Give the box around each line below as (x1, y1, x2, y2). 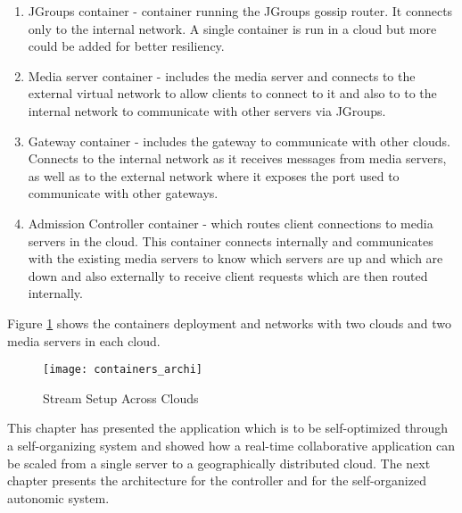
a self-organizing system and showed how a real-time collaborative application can (7, 435, 456, 454)
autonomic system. (7, 488, 110, 507)
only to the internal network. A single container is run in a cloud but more (28, 19, 437, 37)
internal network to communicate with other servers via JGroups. (28, 101, 386, 120)
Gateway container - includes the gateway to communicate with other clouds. (28, 131, 450, 150)
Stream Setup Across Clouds (43, 388, 199, 407)
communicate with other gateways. (28, 184, 219, 203)
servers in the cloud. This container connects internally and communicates (28, 231, 433, 250)
